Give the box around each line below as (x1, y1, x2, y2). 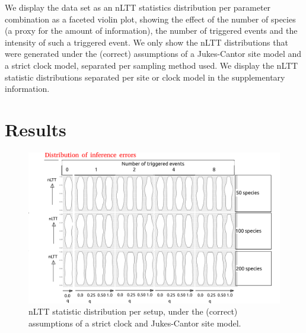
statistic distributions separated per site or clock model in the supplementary (5, 71, 285, 83)
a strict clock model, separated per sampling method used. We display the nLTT (5, 59, 298, 71)
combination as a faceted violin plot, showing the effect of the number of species (5, 12, 296, 25)
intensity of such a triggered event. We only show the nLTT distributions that (5, 36, 288, 48)
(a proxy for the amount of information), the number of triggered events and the (5, 24, 298, 37)
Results (5, 117, 66, 141)
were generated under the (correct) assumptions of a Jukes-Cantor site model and (5, 47, 302, 60)
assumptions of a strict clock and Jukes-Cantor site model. (28, 316, 241, 329)
